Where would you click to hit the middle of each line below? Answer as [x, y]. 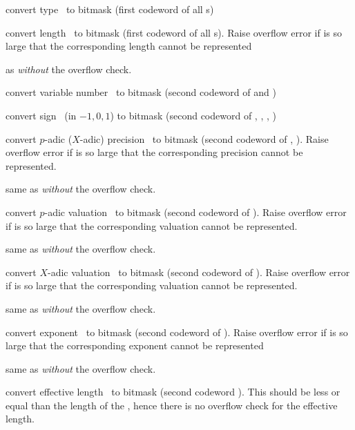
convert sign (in [41, 115]
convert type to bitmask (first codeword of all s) [110, 9]
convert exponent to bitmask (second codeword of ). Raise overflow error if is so [177, 332]
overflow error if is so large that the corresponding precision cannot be [154, 152]
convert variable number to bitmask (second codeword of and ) [141, 92]
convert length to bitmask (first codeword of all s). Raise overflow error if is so [174, 32]
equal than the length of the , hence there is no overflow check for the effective [172, 405]
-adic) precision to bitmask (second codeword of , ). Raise [204, 138]
